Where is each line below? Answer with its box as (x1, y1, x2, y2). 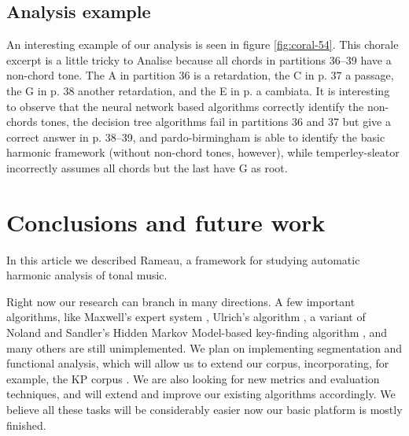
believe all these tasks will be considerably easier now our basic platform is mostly (6, 401, 403, 418)
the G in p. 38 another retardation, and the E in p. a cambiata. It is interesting (6, 82, 390, 98)
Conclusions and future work (6, 205, 326, 238)
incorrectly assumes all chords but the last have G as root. (6, 159, 288, 176)
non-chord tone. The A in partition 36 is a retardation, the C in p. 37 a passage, (6, 67, 394, 83)
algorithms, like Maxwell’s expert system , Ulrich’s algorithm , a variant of (6, 309, 366, 325)
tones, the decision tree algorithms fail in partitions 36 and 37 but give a (41, 113, 391, 130)
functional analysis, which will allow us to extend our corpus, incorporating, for (6, 355, 389, 371)
